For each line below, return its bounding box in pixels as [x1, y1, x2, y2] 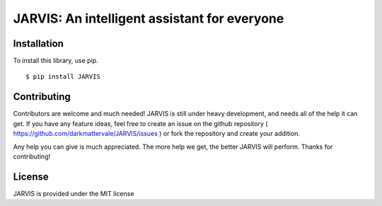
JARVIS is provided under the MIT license [13, 189, 134, 198]
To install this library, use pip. [13, 57, 98, 65]
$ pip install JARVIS [25, 73, 100, 81]
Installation [13, 38, 64, 50]
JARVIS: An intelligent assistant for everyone [13, 11, 284, 26]
